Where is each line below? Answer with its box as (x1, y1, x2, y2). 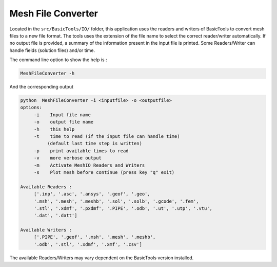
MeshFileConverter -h (20, 70, 75, 77)
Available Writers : (20, 227, 72, 233)
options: (20, 104, 43, 111)
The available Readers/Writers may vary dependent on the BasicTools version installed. (9, 255, 194, 261)
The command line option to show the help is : (9, 57, 107, 63)
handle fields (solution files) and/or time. (9, 47, 95, 54)
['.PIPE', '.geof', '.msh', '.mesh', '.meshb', (33, 234, 156, 240)
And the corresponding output (9, 84, 74, 90)
